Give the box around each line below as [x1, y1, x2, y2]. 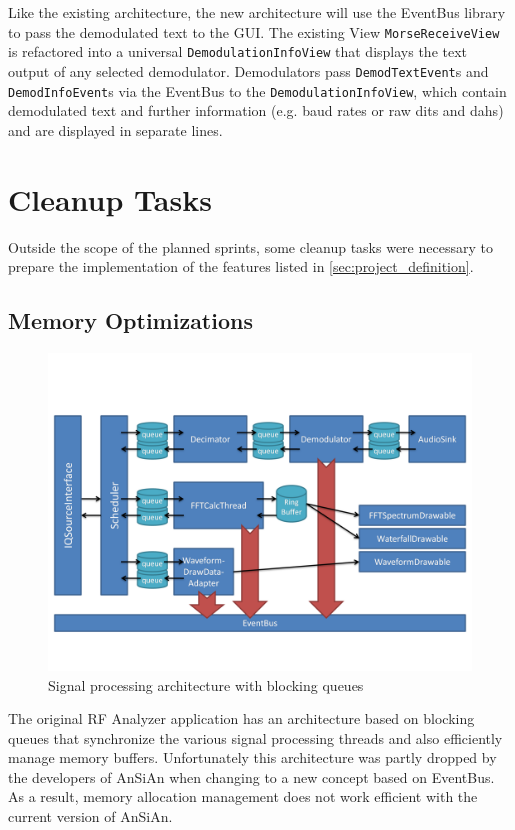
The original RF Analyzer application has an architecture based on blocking [8, 708, 475, 729]
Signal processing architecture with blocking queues [48, 674, 364, 695]
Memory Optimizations [8, 305, 253, 336]
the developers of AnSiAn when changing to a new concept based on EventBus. [8, 766, 495, 787]
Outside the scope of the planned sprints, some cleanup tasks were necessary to [8, 236, 493, 257]
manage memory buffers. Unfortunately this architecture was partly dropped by [8, 747, 497, 768]
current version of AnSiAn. [8, 806, 173, 827]
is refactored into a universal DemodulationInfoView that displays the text [8, 41, 468, 62]
